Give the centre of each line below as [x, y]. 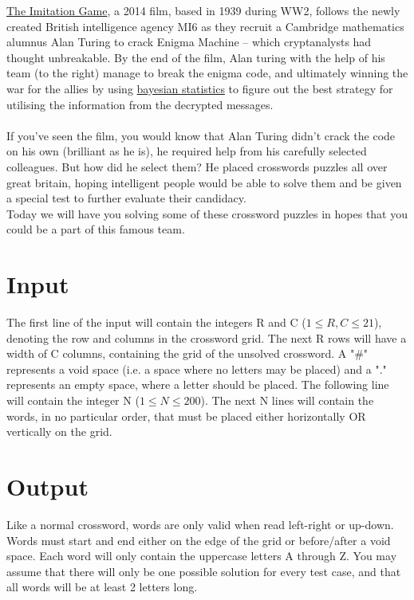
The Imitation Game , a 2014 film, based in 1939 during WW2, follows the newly [203, 10]
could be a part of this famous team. [96, 229]
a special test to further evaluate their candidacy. [126, 198]
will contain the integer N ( [73, 400]
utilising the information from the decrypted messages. [140, 104]
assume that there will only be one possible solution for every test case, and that [204, 571]
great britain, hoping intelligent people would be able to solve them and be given [204, 182]
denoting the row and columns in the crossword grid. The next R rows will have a [207, 337]
